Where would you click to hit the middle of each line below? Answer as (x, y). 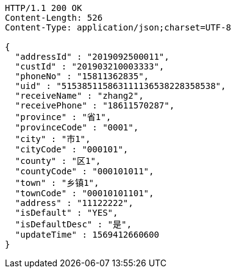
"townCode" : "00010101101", (84, 193)
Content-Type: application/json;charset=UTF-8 (118, 27)
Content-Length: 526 (54, 18)
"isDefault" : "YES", (66, 213)
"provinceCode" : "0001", (77, 127)
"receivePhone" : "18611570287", (95, 105)
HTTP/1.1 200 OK (44, 8)
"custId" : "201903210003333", (90, 66)
